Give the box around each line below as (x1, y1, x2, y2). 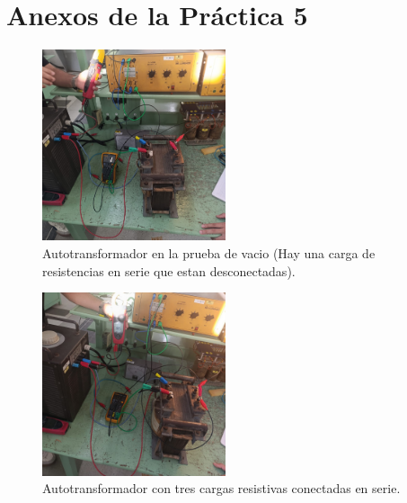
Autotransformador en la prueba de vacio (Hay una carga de (42, 243, 376, 262)
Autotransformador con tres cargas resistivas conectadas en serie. (42, 479, 401, 498)
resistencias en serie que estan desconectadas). (42, 261, 296, 280)
